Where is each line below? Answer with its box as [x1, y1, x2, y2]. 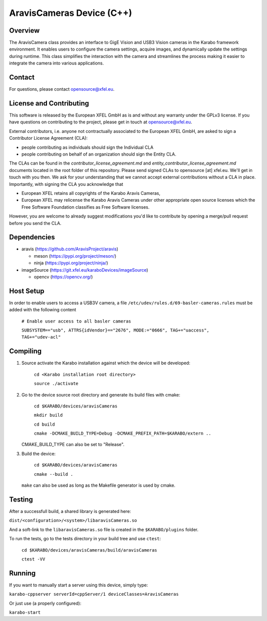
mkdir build [34, 412, 63, 418]
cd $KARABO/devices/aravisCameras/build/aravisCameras [21, 547, 158, 553]
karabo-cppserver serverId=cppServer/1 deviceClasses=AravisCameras [9, 591, 179, 597]
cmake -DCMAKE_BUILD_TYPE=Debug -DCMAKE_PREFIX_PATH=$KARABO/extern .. [34, 431, 212, 436]
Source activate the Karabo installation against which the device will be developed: [21, 360, 190, 366]
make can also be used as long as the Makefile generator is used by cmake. [21, 482, 176, 488]
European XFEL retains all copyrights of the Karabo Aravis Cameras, [21, 190, 161, 196]
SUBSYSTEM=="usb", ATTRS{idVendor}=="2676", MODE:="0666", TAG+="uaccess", [21, 328, 210, 333]
